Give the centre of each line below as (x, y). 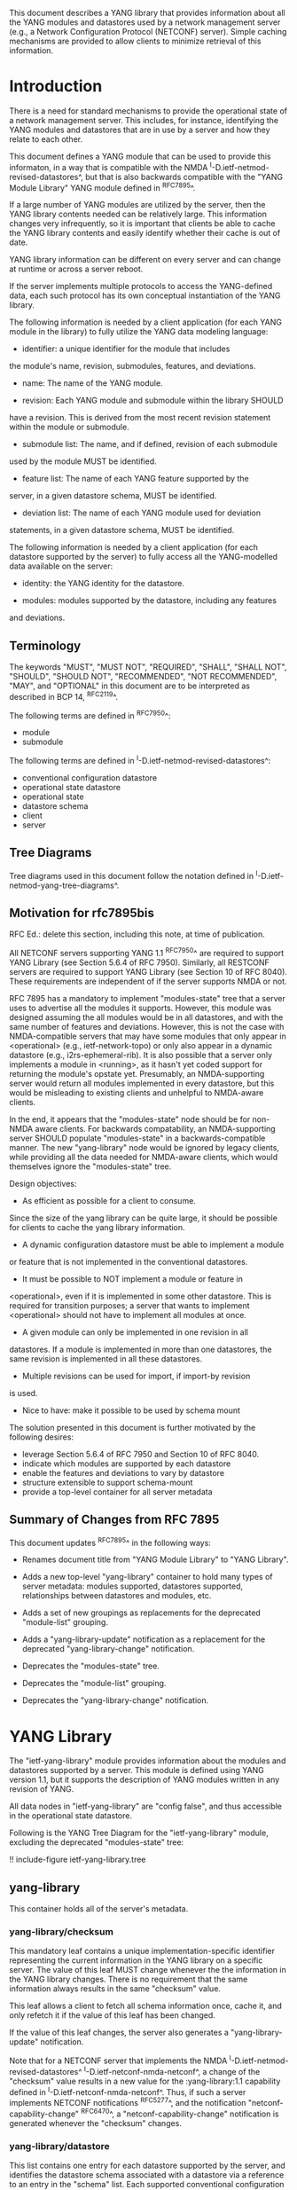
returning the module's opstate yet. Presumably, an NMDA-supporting (137, 1073)
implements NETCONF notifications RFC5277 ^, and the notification (128, 2102)
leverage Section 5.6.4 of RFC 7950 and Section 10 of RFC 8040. (141, 1454)
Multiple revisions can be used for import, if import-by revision (136, 1376)
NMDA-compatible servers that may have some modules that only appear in (148, 1036)
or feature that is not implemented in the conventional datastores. (129, 1261)
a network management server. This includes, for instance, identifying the (144, 120)
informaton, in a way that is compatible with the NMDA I (111, 166)
